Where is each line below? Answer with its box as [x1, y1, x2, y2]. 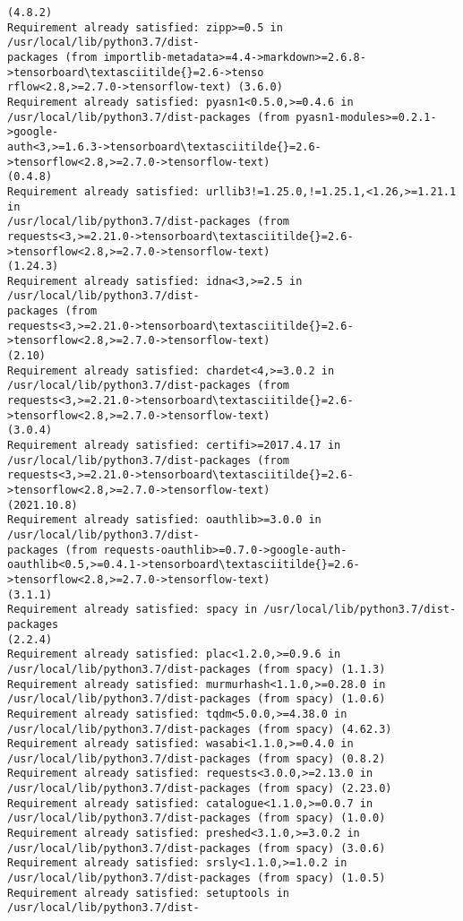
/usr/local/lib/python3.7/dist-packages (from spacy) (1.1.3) [7, 662, 386, 676]
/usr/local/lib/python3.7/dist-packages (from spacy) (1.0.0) [7, 812, 386, 825]
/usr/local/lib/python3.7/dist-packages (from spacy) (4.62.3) [7, 722, 392, 736]
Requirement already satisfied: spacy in [7, 603, 258, 616]
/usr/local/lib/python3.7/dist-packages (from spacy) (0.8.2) [7, 752, 386, 765]
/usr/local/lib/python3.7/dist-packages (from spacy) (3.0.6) [7, 841, 386, 855]
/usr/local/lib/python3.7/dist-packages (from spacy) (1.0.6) [7, 693, 386, 706]
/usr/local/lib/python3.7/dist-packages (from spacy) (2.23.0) [7, 782, 392, 796]
